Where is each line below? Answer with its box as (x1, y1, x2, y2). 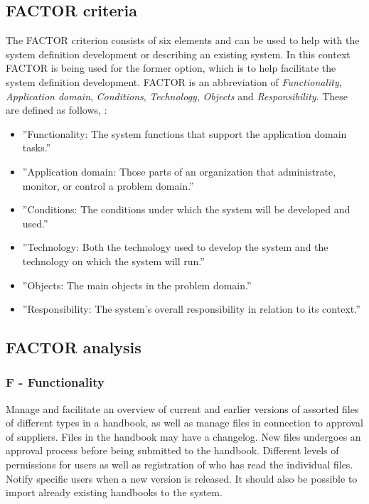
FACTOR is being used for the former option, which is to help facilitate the (6, 60, 336, 75)
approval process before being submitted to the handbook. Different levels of (6, 443, 339, 458)
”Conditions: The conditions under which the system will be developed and (22, 202, 351, 217)
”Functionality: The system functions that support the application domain (22, 126, 347, 141)
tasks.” (22, 140, 51, 155)
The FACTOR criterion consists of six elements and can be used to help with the (6, 33, 360, 48)
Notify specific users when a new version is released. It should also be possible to (6, 471, 358, 486)
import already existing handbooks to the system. (6, 485, 223, 500)
